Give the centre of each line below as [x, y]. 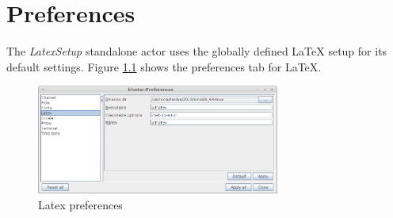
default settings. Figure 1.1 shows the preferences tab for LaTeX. [164, 66]
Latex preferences [80, 205]
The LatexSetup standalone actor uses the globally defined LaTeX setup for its [197, 51]
